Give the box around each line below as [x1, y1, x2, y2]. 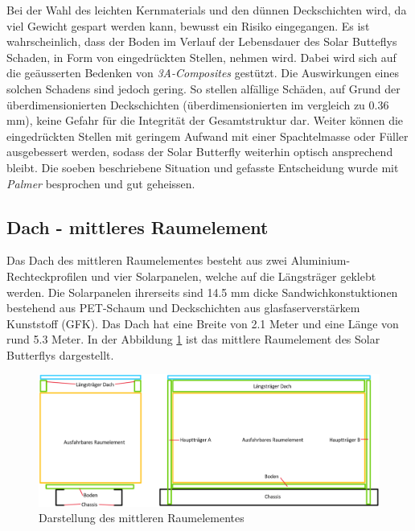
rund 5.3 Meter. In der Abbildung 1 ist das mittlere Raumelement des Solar [6, 331, 380, 348]
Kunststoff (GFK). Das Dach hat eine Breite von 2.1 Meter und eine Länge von [6, 315, 399, 331]
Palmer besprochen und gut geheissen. [6, 175, 195, 191]
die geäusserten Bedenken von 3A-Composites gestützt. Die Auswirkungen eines [6, 64, 399, 81]
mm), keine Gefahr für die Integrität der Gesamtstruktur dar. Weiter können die [6, 112, 404, 129]
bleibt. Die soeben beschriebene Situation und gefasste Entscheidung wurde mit [6, 158, 399, 175]
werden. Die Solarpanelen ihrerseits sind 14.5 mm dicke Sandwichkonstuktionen [6, 283, 398, 300]
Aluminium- [290, 252, 351, 269]
